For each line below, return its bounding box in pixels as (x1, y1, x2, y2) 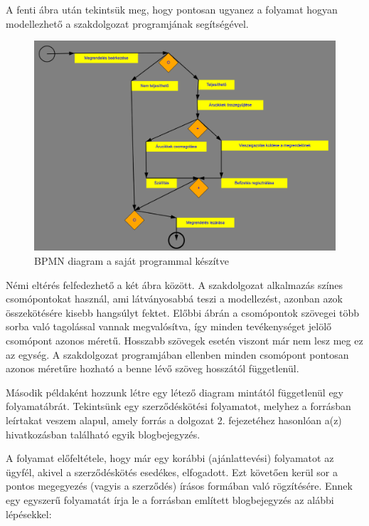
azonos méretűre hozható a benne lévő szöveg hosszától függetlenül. (6, 361, 299, 376)
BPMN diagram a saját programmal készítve (34, 253, 230, 268)
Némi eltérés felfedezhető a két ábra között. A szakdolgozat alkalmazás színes (6, 277, 343, 292)
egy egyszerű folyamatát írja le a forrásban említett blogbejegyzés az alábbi (6, 492, 334, 507)
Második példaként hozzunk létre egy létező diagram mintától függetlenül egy (6, 384, 343, 399)
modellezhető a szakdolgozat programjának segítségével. (6, 16, 249, 31)
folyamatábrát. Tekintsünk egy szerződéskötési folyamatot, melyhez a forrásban (6, 399, 351, 414)
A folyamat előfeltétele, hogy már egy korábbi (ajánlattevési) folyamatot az (6, 451, 334, 465)
